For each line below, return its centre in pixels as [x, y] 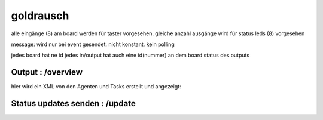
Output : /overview [47, 73]
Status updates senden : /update [73, 104]
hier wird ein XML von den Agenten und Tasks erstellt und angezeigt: [96, 87]
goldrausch [40, 16]
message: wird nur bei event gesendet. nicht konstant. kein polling [93, 44]
